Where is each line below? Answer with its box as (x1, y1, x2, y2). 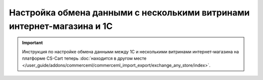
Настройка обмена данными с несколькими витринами (9, 7, 250, 18)
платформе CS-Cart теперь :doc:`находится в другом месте (22, 55, 147, 61)
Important (22, 40, 43, 46)
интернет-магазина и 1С (9, 21, 113, 31)
